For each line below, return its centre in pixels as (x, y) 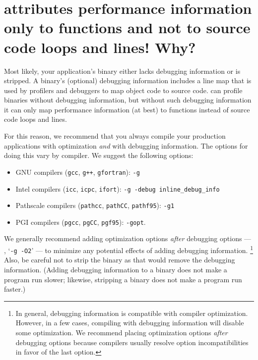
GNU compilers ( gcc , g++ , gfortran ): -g (78, 172)
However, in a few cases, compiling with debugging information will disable (130, 323)
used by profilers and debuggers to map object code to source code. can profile (123, 90)
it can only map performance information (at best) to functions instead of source (127, 109)
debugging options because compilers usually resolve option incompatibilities (132, 342)
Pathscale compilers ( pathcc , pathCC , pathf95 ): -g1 (95, 205)
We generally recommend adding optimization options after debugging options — (128, 238)
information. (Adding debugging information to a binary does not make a (116, 269)
